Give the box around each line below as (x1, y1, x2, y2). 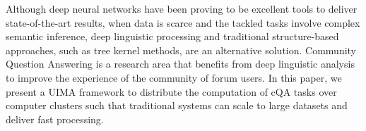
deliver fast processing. (6, 111, 104, 126)
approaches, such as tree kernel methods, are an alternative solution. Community (6, 42, 357, 57)
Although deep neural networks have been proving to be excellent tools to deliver (6, 1, 358, 15)
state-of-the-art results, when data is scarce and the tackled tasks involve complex (6, 15, 360, 30)
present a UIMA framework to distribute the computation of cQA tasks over (6, 84, 337, 99)
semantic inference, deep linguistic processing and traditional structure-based (6, 29, 339, 44)
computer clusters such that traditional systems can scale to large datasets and (6, 98, 348, 113)
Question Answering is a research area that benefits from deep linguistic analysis (6, 56, 355, 71)
